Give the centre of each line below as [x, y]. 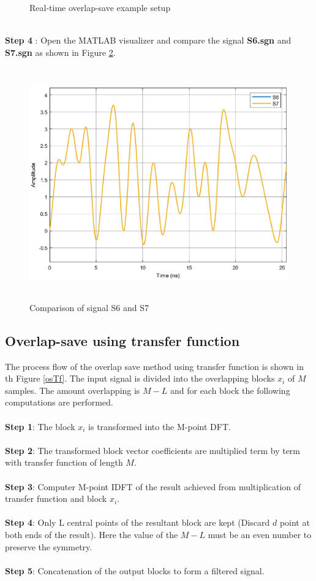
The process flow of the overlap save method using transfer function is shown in [154, 366]
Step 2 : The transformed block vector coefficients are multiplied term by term [153, 450]
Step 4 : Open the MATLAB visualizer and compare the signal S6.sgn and [148, 40]
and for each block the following [230, 390]
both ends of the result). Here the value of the [92, 535]
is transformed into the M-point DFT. [160, 426]
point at [295, 522]
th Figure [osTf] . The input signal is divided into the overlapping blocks [140, 378]
